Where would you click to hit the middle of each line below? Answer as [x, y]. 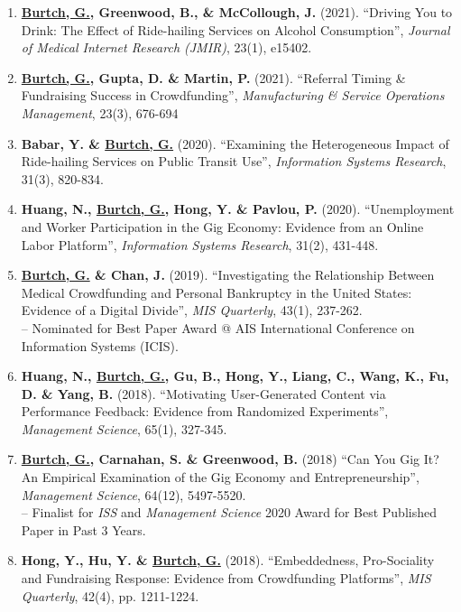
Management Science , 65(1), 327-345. [124, 428]
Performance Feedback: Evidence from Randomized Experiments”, [205, 411]
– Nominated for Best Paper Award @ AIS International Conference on [218, 327]
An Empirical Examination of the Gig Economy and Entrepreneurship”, [220, 477]
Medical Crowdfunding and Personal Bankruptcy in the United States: [217, 292]
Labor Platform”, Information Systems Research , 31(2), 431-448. [200, 244]
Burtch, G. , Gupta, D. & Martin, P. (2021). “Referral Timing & [213, 77]
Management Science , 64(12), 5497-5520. [134, 494]
